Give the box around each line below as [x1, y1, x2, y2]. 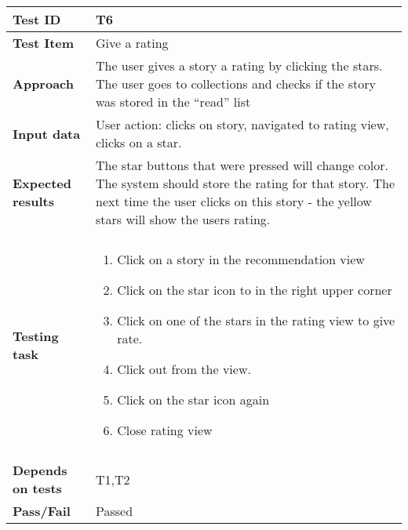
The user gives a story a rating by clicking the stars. [95, 56, 383, 74]
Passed [95, 502, 133, 520]
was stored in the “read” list [95, 93, 251, 111]
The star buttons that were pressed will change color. [95, 156, 388, 174]
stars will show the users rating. [95, 210, 271, 228]
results [13, 192, 55, 210]
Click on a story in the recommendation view [117, 250, 365, 268]
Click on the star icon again [117, 390, 270, 408]
